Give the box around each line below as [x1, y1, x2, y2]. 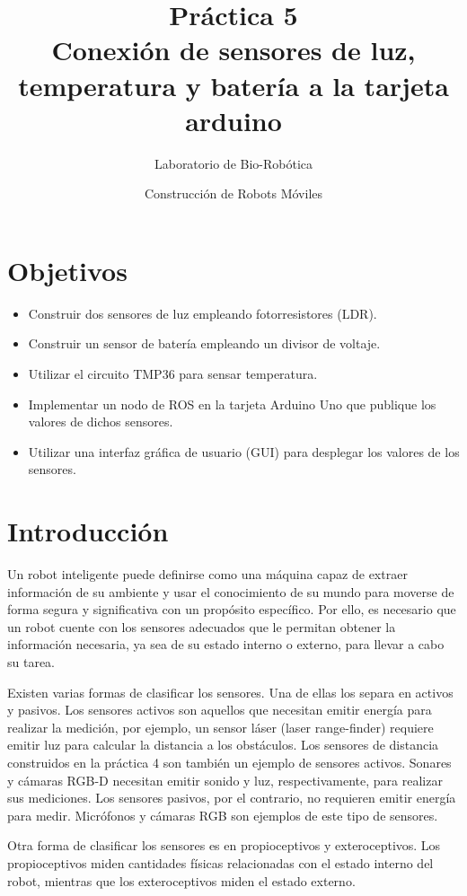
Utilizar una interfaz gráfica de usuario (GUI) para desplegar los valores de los [28, 442, 460, 461]
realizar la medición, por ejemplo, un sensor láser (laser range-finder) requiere [7, 717, 434, 736]
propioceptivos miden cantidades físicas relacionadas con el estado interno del [7, 854, 434, 872]
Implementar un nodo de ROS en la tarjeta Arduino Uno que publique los [28, 394, 436, 413]
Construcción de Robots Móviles [144, 184, 322, 203]
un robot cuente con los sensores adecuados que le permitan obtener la [7, 617, 396, 636]
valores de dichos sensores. [28, 412, 173, 431]
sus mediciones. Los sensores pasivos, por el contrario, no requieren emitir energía [7, 788, 456, 807]
